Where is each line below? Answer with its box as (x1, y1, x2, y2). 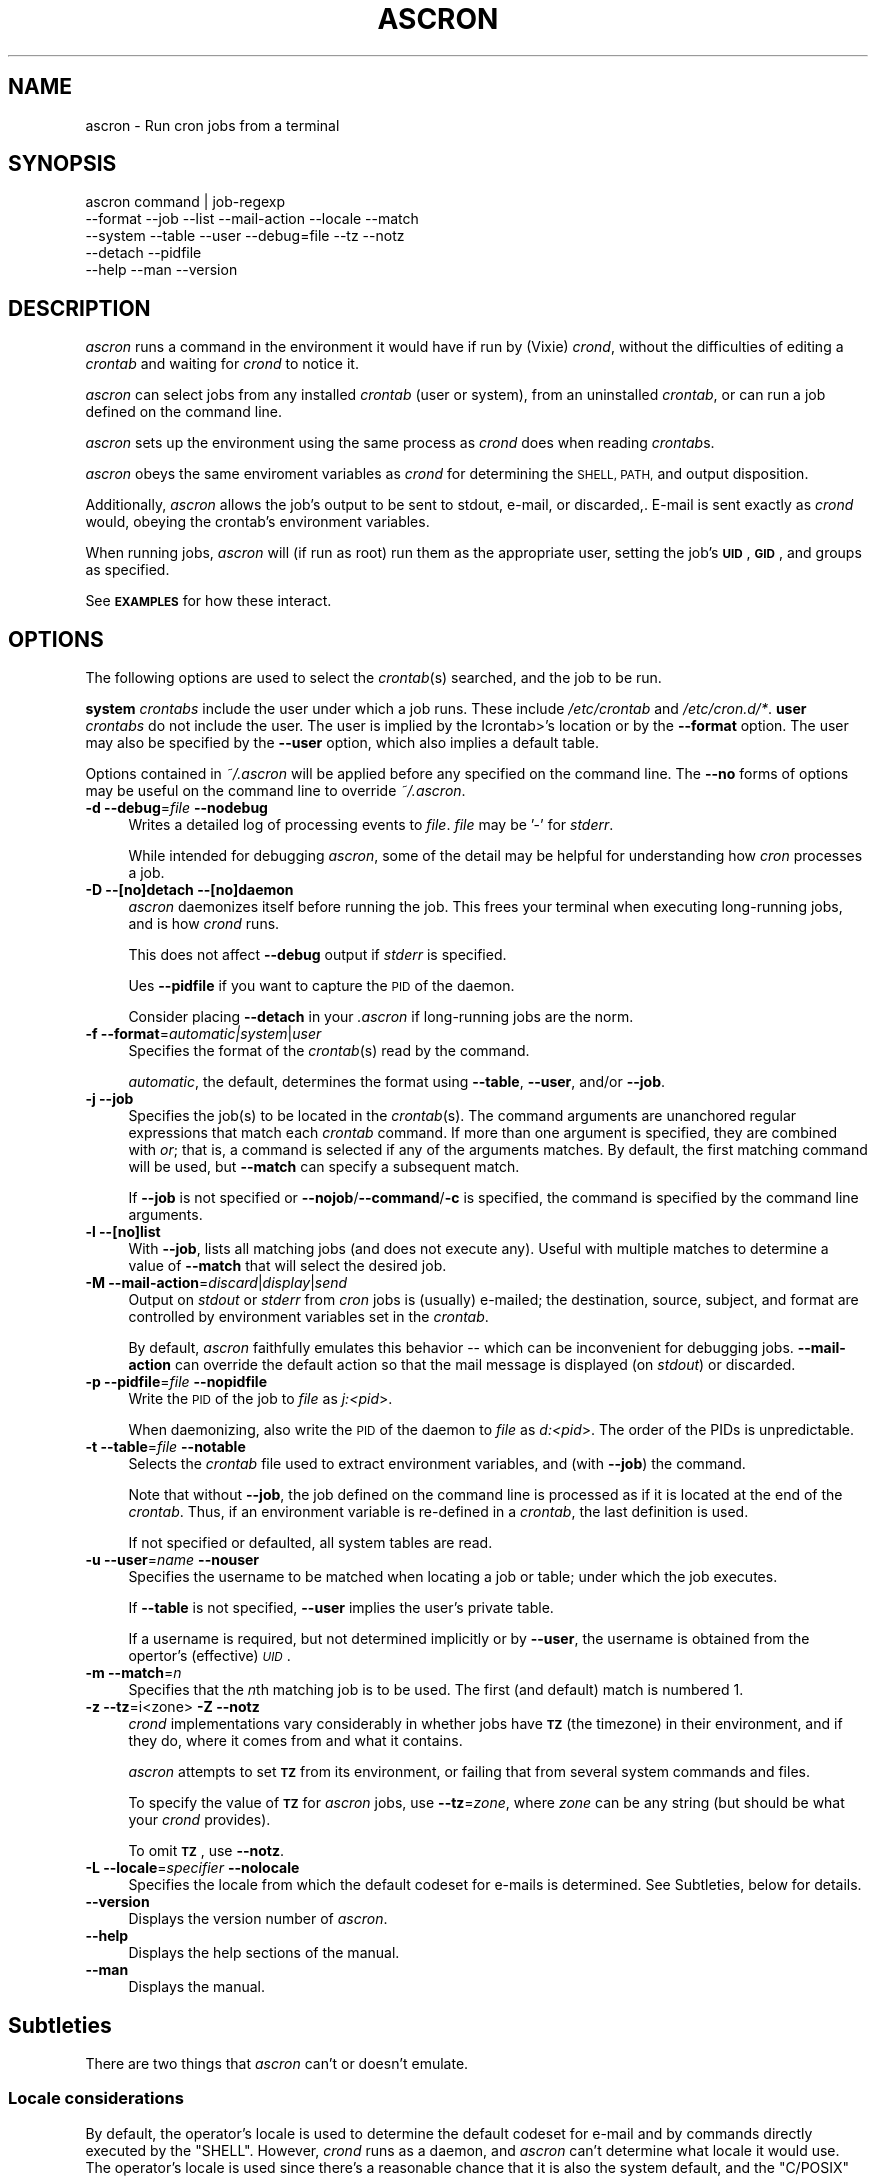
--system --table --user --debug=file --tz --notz (85, 227, 405, 245)
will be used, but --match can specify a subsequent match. (128, 1158, 520, 1176)
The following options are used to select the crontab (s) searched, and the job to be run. (85, 669, 662, 687)
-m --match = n (85, 1664, 182, 1682)
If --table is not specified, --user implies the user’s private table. (128, 1599, 554, 1617)
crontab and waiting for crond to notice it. (85, 355, 359, 373)
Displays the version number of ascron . (128, 1910, 388, 1928)
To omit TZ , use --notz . (128, 1842, 285, 1860)
